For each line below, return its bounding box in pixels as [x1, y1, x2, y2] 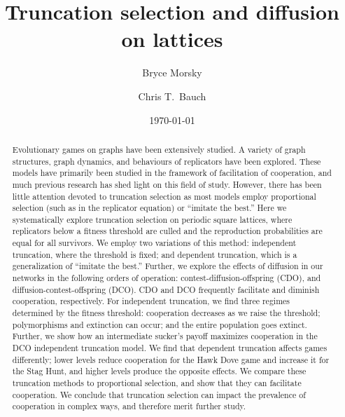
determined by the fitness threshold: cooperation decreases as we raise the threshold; [12, 307, 321, 319]
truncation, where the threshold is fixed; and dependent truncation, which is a [12, 248, 297, 260]
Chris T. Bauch [138, 88, 206, 103]
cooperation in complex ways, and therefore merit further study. [12, 400, 246, 412]
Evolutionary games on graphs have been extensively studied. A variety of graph [12, 143, 306, 155]
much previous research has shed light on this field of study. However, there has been [12, 178, 322, 190]
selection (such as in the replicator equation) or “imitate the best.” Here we [12, 202, 287, 214]
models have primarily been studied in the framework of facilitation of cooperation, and [12, 167, 332, 179]
